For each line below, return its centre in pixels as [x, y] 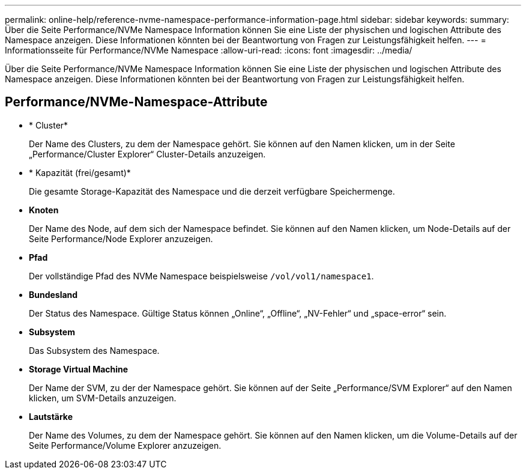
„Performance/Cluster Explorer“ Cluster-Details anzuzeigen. [147, 154]
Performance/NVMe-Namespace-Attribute [136, 102]
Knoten [44, 210]
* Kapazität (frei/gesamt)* [80, 172]
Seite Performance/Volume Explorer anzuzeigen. [125, 445]
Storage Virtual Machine [79, 369]
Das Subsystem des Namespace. [94, 350]
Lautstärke [51, 416]
